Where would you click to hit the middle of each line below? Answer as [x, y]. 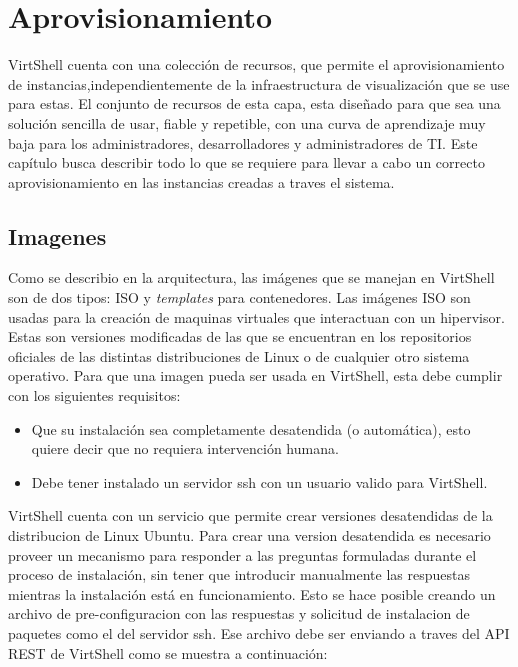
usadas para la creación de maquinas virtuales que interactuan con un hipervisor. [256, 316]
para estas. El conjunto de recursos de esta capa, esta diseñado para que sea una [254, 103]
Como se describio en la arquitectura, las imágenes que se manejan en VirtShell [251, 277]
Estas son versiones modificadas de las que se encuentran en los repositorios [240, 336]
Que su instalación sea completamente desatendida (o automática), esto [251, 428]
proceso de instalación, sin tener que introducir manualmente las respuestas [239, 574]
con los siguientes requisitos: [94, 395]
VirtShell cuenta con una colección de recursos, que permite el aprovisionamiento [256, 64]
